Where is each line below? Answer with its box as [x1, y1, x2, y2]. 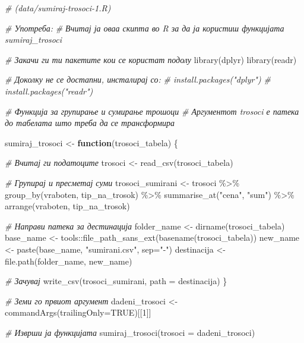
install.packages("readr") [5, 84, 93, 97]
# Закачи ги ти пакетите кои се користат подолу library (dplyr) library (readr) [5, 53, 297, 65]
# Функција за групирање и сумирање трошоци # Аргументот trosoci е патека [5, 105, 299, 117]
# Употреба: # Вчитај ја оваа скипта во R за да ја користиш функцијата [5, 21, 284, 34]
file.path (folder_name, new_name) [5, 254, 132, 267]
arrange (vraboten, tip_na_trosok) [5, 200, 130, 212]
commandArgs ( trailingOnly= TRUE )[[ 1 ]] [5, 306, 151, 319]
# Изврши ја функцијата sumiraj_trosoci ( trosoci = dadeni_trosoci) [5, 326, 255, 338]
